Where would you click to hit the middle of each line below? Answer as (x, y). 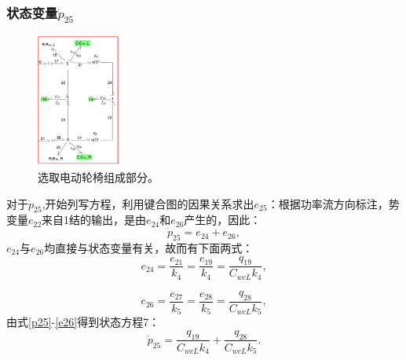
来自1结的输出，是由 (94, 220)
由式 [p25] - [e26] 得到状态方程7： (83, 322)
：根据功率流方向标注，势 (333, 203)
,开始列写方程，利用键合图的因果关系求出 (148, 203)
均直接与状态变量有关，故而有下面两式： (149, 247)
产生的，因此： (223, 220)
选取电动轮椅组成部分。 (98, 176)
